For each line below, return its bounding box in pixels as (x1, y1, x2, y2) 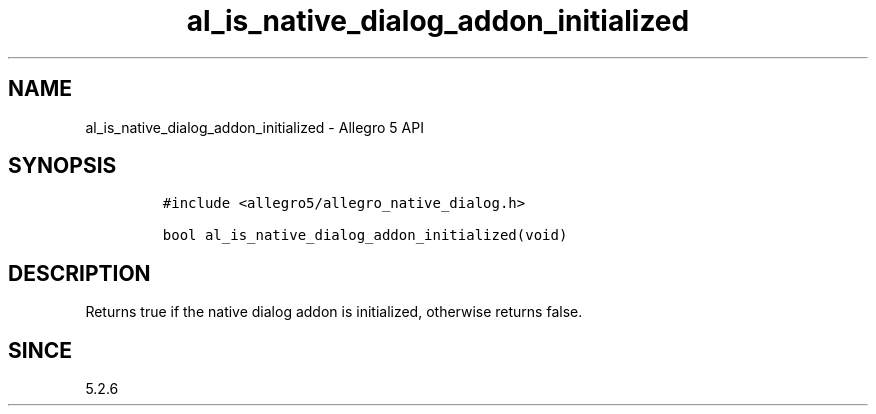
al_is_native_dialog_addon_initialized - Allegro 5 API (85, 118, 424, 136)
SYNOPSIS (8, 153, 117, 179)
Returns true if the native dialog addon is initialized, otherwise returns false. (85, 303, 583, 321)
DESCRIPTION (8, 260, 151, 286)
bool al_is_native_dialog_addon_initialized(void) (162, 227, 568, 244)
